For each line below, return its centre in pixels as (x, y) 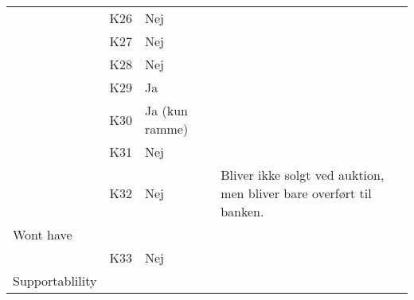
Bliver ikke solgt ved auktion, (303, 175)
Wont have (43, 234)
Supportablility (55, 281)
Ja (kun (166, 110)
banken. (242, 211)
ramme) (166, 129)
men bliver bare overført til (296, 193)
